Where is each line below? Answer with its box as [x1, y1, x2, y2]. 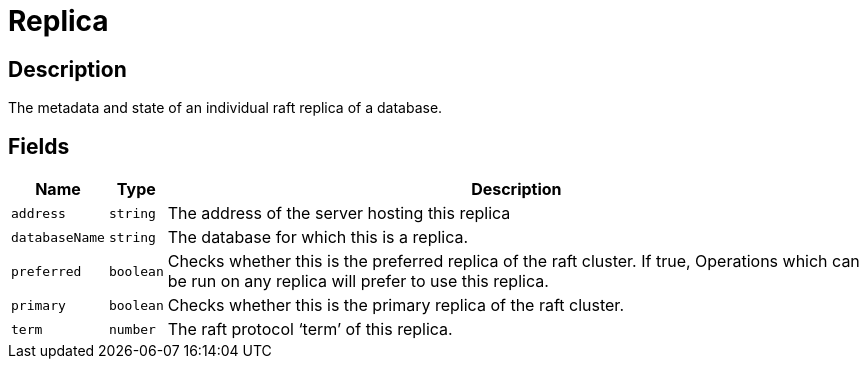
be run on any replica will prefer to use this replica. [167, 271, 549, 292]
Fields [8, 133, 70, 159]
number [108, 321, 156, 337]
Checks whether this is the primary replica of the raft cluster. [167, 295, 624, 316]
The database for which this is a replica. [167, 227, 469, 248]
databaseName [11, 229, 105, 245]
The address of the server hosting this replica [167, 203, 511, 224]
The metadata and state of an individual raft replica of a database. [8, 99, 443, 117]
